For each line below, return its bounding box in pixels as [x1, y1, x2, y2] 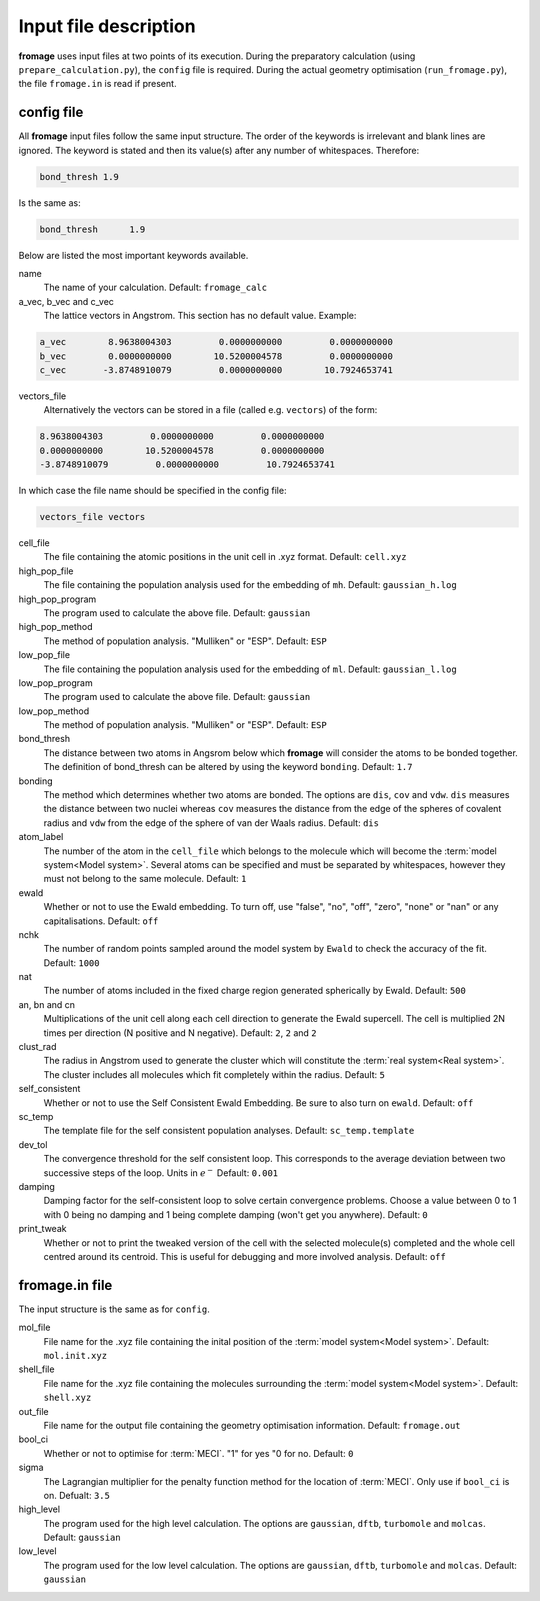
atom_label [18, 831, 64, 843]
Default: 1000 [43, 956, 100, 969]
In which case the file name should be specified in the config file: [18, 485, 287, 497]
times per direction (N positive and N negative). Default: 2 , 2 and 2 [43, 1026, 317, 1039]
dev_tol [18, 1138, 48, 1150]
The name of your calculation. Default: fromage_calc [43, 281, 268, 294]
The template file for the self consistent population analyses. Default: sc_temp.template [43, 1125, 415, 1137]
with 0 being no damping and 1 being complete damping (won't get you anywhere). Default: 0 [43, 1208, 429, 1220]
